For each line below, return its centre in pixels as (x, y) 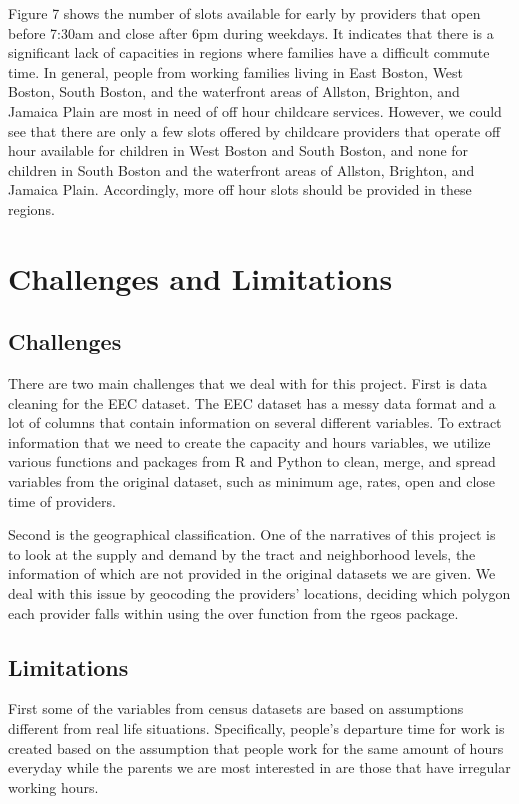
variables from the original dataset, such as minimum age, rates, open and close (252, 481)
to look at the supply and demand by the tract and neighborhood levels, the (242, 553)
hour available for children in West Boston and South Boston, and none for (238, 150)
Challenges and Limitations (200, 277)
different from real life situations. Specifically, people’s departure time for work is (256, 728)
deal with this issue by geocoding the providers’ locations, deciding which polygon (259, 593)
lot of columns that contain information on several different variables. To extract (255, 422)
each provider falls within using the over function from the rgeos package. (233, 612)
